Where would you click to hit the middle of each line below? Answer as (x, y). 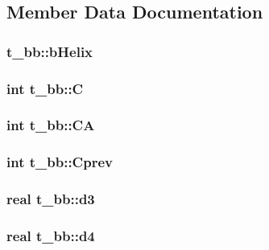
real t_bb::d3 (51, 199)
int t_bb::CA (51, 125)
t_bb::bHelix (50, 51)
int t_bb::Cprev (60, 162)
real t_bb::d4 (51, 235)
